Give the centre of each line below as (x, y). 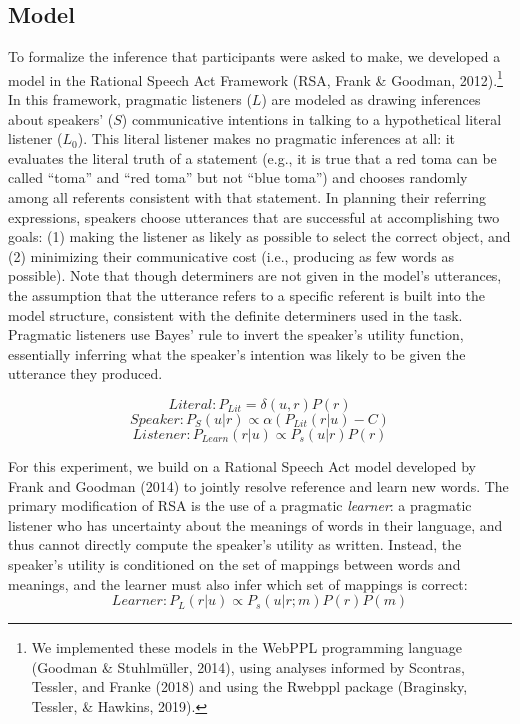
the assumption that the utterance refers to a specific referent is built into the (246, 294)
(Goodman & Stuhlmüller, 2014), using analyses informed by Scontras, (248, 666)
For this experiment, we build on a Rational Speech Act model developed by (242, 465)
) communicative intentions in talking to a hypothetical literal (311, 118)
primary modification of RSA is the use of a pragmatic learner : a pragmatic (240, 505)
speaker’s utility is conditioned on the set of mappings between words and (234, 563)
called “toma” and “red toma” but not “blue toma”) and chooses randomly (238, 177)
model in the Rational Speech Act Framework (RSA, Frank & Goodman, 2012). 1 (255, 78)
